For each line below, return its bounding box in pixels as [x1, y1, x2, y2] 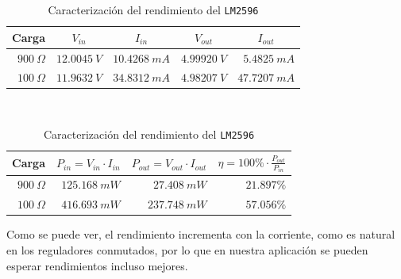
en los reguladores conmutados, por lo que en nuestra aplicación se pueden [6, 241, 368, 258]
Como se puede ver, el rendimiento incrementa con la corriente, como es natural [6, 226, 395, 243]
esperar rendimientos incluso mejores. [6, 257, 188, 273]
